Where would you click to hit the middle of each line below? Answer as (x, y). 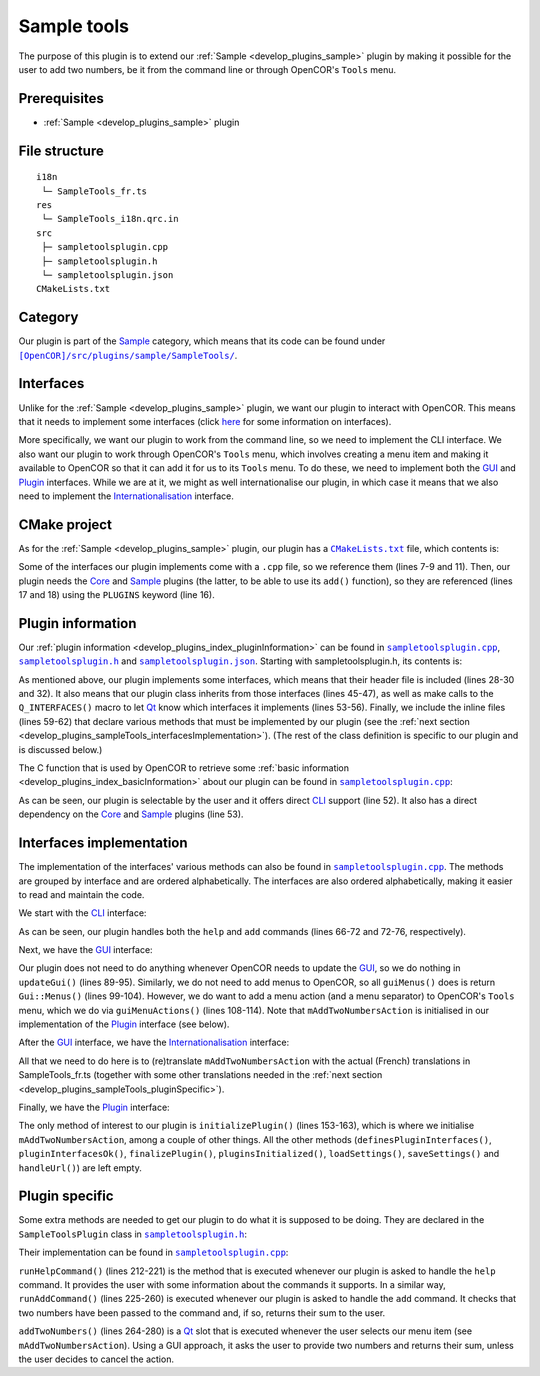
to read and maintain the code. (81, 894)
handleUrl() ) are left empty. (80, 1167)
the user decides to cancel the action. (96, 1359)
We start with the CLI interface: (82, 913)
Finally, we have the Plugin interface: (94, 1107)
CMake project (65, 524)
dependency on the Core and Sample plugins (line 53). (131, 814)
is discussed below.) (60, 749)
